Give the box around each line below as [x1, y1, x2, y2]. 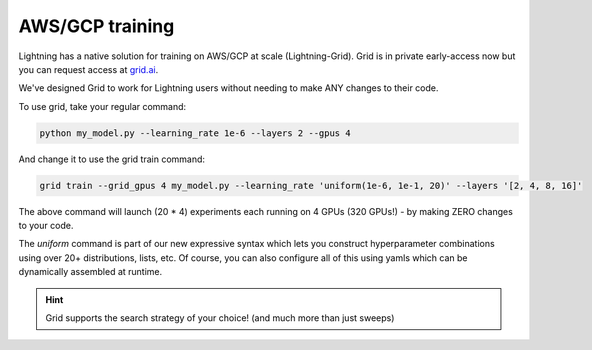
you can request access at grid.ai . [18, 63, 159, 75]
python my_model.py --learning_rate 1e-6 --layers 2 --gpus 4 [39, 127, 351, 139]
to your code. [18, 220, 74, 232]
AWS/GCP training [18, 15, 175, 37]
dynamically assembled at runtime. [18, 266, 163, 278]
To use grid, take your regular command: [18, 100, 187, 112]
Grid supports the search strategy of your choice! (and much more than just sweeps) [45, 312, 395, 324]
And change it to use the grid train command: [18, 153, 205, 165]
